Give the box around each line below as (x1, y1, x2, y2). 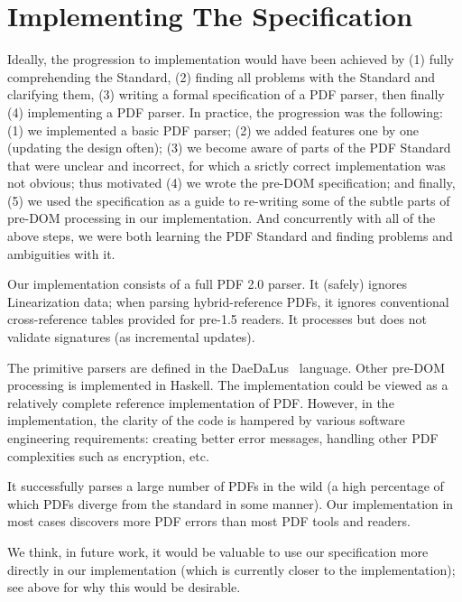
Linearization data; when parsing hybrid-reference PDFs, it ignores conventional (7, 292, 449, 310)
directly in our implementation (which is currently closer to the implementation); (7, 560, 456, 579)
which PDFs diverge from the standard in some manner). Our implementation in (7, 494, 454, 513)
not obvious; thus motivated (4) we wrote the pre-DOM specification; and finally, (7, 173, 456, 192)
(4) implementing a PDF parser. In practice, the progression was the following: (7, 102, 443, 121)
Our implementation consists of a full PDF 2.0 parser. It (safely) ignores (7, 274, 407, 293)
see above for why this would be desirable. (7, 578, 241, 597)
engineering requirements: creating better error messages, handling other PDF (7, 429, 439, 447)
